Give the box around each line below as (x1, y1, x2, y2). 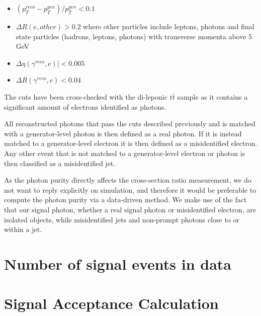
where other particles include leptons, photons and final (83, 21, 254, 31)
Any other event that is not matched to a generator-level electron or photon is (4, 147, 245, 158)
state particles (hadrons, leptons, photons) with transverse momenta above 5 (16, 31, 252, 41)
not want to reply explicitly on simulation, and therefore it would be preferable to (4, 184, 256, 195)
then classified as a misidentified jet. (4, 157, 116, 168)
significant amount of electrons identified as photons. (4, 101, 166, 112)
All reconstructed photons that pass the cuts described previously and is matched (4, 118, 255, 129)
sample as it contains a (177, 91, 248, 102)
